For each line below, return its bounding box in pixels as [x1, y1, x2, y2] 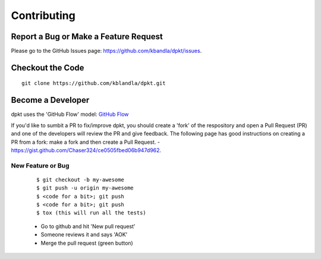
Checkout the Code [11, 62, 84, 72]
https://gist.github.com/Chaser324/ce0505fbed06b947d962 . [11, 146, 162, 154]
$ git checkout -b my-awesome [36, 176, 125, 183]
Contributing [11, 9, 75, 22]
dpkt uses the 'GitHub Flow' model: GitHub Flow [11, 110, 129, 118]
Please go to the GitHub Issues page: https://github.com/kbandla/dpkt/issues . [11, 48, 202, 55]
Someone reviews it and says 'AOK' [40, 231, 128, 238]
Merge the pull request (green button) [40, 239, 133, 247]
